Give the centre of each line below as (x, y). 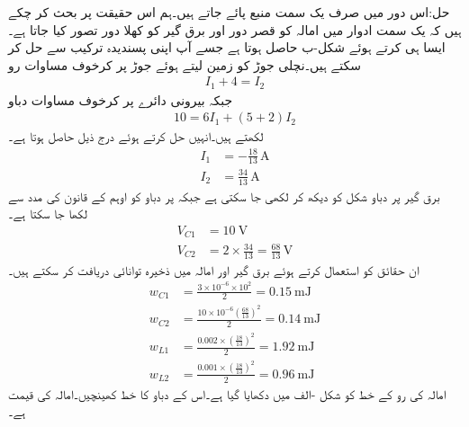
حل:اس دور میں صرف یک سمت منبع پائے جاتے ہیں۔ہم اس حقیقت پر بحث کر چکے (229, 12)
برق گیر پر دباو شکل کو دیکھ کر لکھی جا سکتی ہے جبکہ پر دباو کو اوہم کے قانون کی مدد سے (224, 196)
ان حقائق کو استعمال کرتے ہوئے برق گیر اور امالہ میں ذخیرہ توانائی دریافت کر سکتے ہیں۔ (214, 269)
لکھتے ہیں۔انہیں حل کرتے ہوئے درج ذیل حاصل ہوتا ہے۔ (136, 136)
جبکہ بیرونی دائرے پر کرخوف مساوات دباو (121, 99)
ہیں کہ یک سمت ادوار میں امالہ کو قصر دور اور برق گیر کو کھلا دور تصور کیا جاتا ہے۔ (235, 29)
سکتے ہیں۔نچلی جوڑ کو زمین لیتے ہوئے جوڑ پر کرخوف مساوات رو (185, 64)
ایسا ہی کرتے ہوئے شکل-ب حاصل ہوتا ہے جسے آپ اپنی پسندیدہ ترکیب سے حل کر (227, 47)
